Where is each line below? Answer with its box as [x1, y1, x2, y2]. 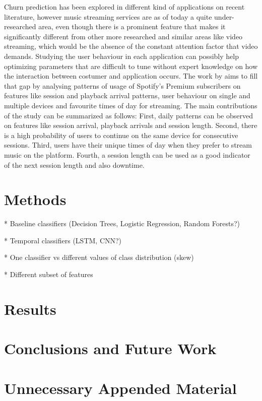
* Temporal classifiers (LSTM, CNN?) [4, 235, 122, 245]
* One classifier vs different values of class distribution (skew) [4, 252, 194, 262]
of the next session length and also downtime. [4, 159, 145, 170]
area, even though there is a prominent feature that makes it [38, 21, 226, 32]
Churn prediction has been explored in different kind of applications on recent [4, 2, 245, 12]
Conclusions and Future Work [4, 338, 217, 359]
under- [214, 11, 234, 22]
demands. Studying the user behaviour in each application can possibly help [4, 50, 239, 61]
